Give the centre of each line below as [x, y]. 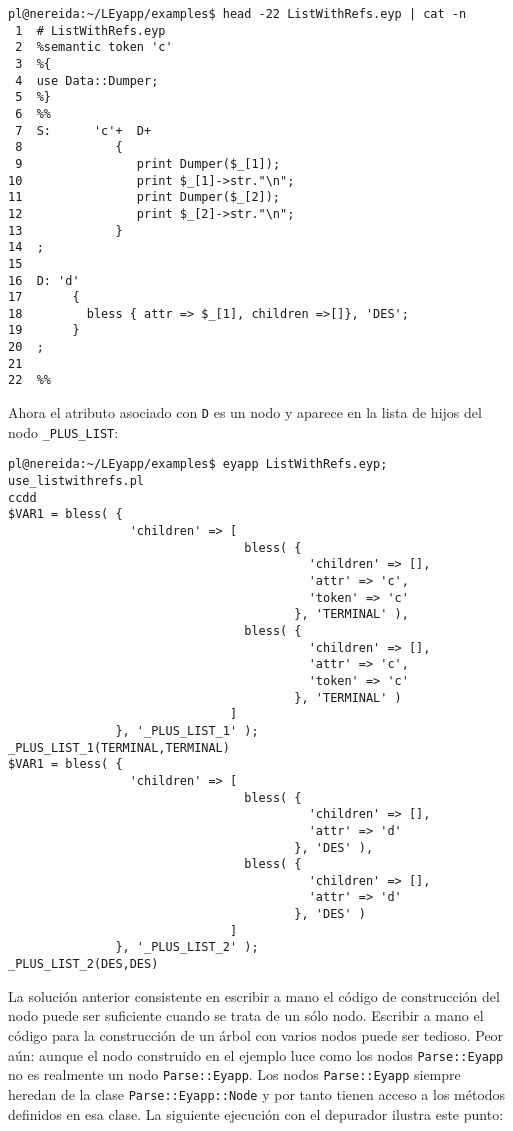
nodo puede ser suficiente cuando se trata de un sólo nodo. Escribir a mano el [246, 1015]
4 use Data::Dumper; [87, 80]
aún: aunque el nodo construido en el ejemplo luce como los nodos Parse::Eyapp [256, 1054]
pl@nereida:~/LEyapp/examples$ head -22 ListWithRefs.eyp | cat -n [237, 14]
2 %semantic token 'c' [94, 47]
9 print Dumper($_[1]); [148, 163]
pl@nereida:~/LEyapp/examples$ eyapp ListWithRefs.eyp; [198, 464]
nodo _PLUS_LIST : [63, 431]
